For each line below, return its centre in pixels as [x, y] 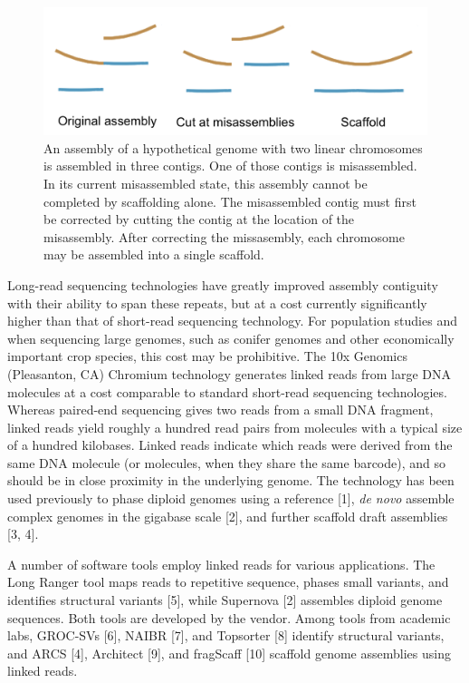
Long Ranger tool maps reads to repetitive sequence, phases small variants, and [228, 582]
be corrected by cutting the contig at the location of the [199, 219]
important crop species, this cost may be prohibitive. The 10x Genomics [207, 356]
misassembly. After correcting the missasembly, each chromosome [224, 236]
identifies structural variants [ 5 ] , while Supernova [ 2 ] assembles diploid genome [225, 600]
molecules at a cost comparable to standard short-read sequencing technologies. [227, 391]
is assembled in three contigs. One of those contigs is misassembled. [230, 166]
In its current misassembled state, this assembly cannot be [206, 183]
